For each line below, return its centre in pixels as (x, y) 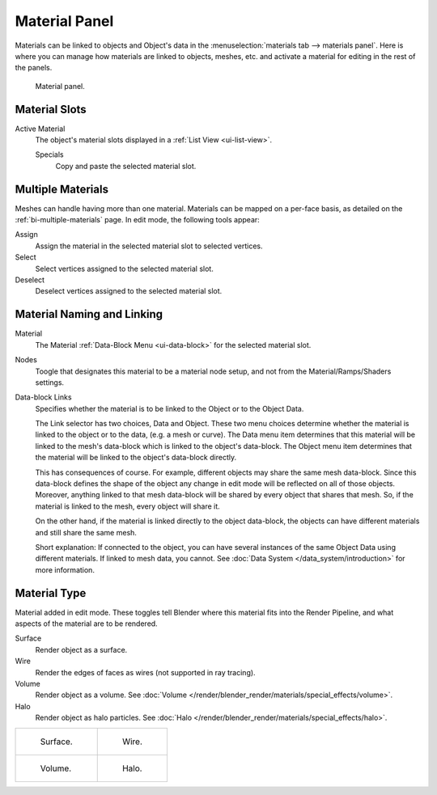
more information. (65, 569)
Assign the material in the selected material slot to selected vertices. (149, 246)
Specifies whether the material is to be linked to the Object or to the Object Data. (170, 408)
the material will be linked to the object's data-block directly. (136, 458)
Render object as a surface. (81, 649)
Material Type (51, 593)
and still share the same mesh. (86, 532)
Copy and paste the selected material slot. (126, 166)
